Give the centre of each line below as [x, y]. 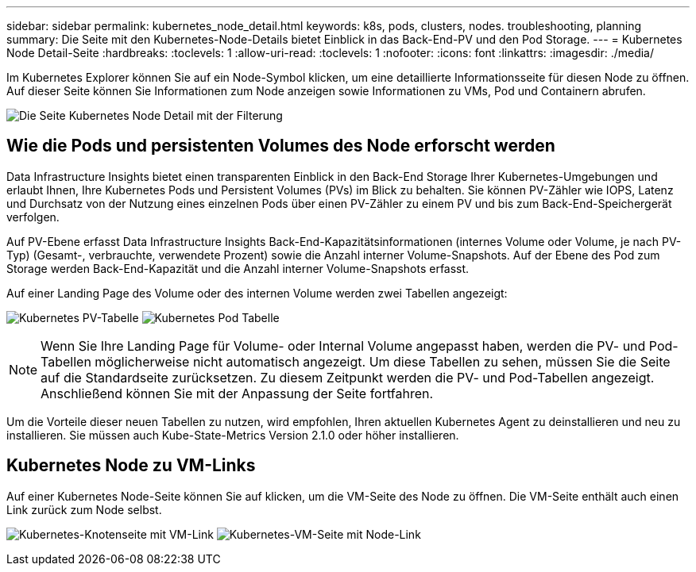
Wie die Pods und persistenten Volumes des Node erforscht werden [281, 146]
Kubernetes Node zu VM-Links [131, 466]
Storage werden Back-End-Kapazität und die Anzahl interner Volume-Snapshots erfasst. [238, 268]
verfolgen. [33, 217]
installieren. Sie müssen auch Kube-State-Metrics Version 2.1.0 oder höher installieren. [233, 435]
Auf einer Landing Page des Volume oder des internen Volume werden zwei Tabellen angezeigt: [257, 293]
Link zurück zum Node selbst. [84, 509]
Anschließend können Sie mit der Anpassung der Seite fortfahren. [237, 393]
